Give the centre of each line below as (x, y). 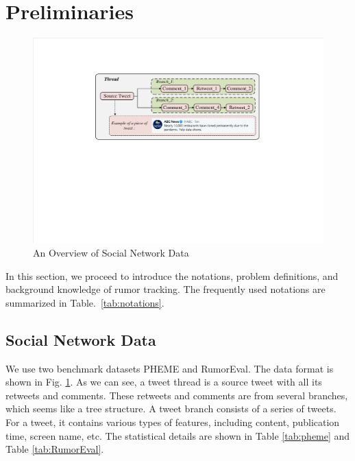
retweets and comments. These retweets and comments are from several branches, (177, 395)
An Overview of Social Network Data (111, 253)
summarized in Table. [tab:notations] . (85, 302)
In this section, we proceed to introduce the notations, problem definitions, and (172, 275)
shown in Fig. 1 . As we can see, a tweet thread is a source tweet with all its (164, 382)
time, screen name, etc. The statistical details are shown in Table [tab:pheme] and (178, 435)
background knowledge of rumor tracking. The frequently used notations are (166, 289)
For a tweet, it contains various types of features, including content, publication (173, 422)
